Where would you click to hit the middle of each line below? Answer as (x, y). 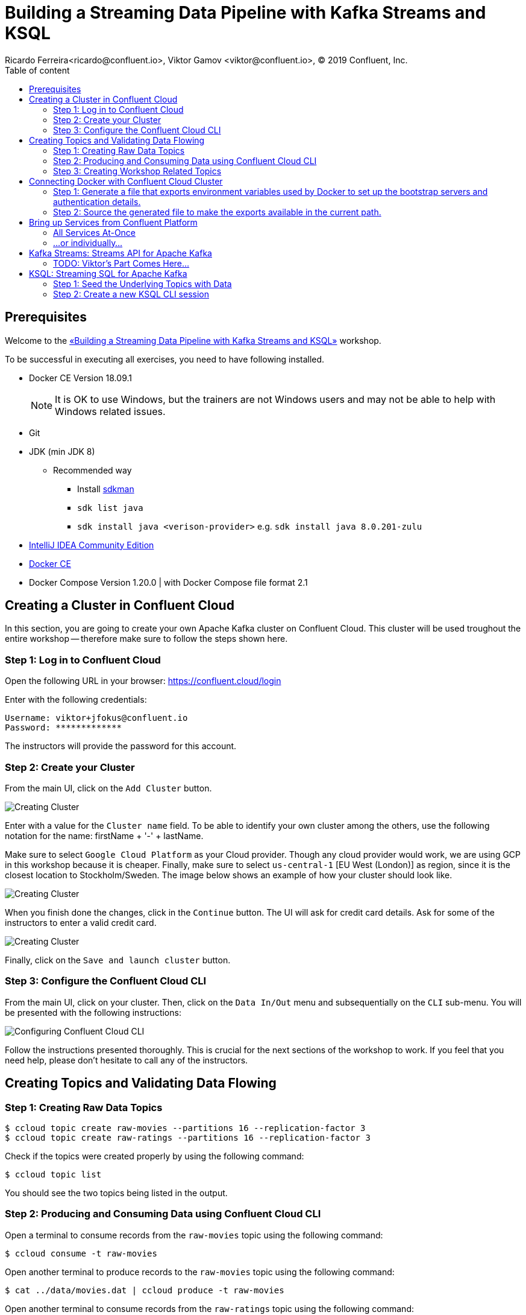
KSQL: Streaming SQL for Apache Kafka (108, 273)
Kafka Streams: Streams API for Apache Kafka (121, 253)
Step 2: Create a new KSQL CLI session (131, 294)
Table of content (37, 70)
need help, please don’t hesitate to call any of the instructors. (127, 1060)
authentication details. (97, 201)
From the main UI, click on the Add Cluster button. (108, 788)
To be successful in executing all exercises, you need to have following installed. (165, 359)
